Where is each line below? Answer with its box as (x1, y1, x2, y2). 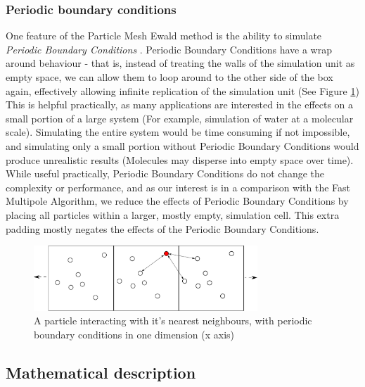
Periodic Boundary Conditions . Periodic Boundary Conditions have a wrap (6, 42, 333, 56)
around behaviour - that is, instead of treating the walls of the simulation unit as (6, 56, 355, 70)
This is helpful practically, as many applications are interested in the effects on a (6, 97, 354, 112)
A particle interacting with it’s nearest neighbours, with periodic (34, 313, 312, 328)
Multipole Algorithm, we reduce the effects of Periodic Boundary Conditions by (6, 193, 349, 208)
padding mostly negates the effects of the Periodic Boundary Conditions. (6, 221, 319, 236)
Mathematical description (6, 361, 196, 383)
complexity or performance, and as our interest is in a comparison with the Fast (6, 179, 351, 194)
